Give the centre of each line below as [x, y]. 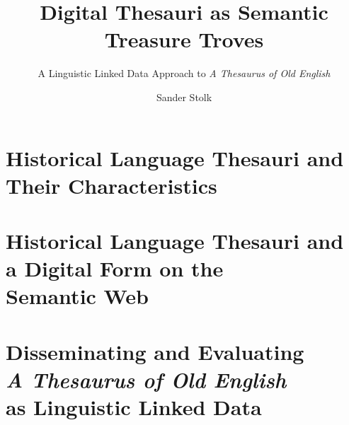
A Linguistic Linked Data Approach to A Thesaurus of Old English [184, 73]
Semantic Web [77, 296]
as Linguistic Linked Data [134, 407]
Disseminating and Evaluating [155, 351]
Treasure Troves [184, 39]
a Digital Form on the [115, 268]
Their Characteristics [111, 185]
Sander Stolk [184, 97]
